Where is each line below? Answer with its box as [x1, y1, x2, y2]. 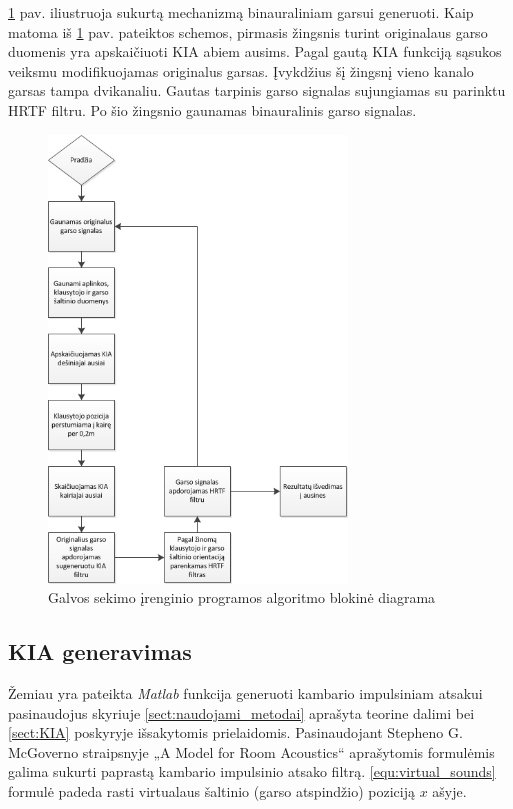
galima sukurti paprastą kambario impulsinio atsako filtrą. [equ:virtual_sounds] [8, 761, 496, 782]
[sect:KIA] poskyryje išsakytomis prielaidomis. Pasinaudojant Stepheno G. [8, 722, 463, 743]
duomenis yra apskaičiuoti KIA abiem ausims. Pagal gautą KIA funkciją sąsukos [8, 41, 502, 62]
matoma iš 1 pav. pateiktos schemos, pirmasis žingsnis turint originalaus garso [8, 21, 488, 42]
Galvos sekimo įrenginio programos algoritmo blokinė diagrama [48, 587, 436, 608]
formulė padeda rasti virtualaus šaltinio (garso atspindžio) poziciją [8, 780, 415, 801]
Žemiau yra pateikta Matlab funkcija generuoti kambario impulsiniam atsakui [8, 682, 483, 703]
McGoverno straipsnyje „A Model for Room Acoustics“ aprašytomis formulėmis [8, 741, 495, 762]
